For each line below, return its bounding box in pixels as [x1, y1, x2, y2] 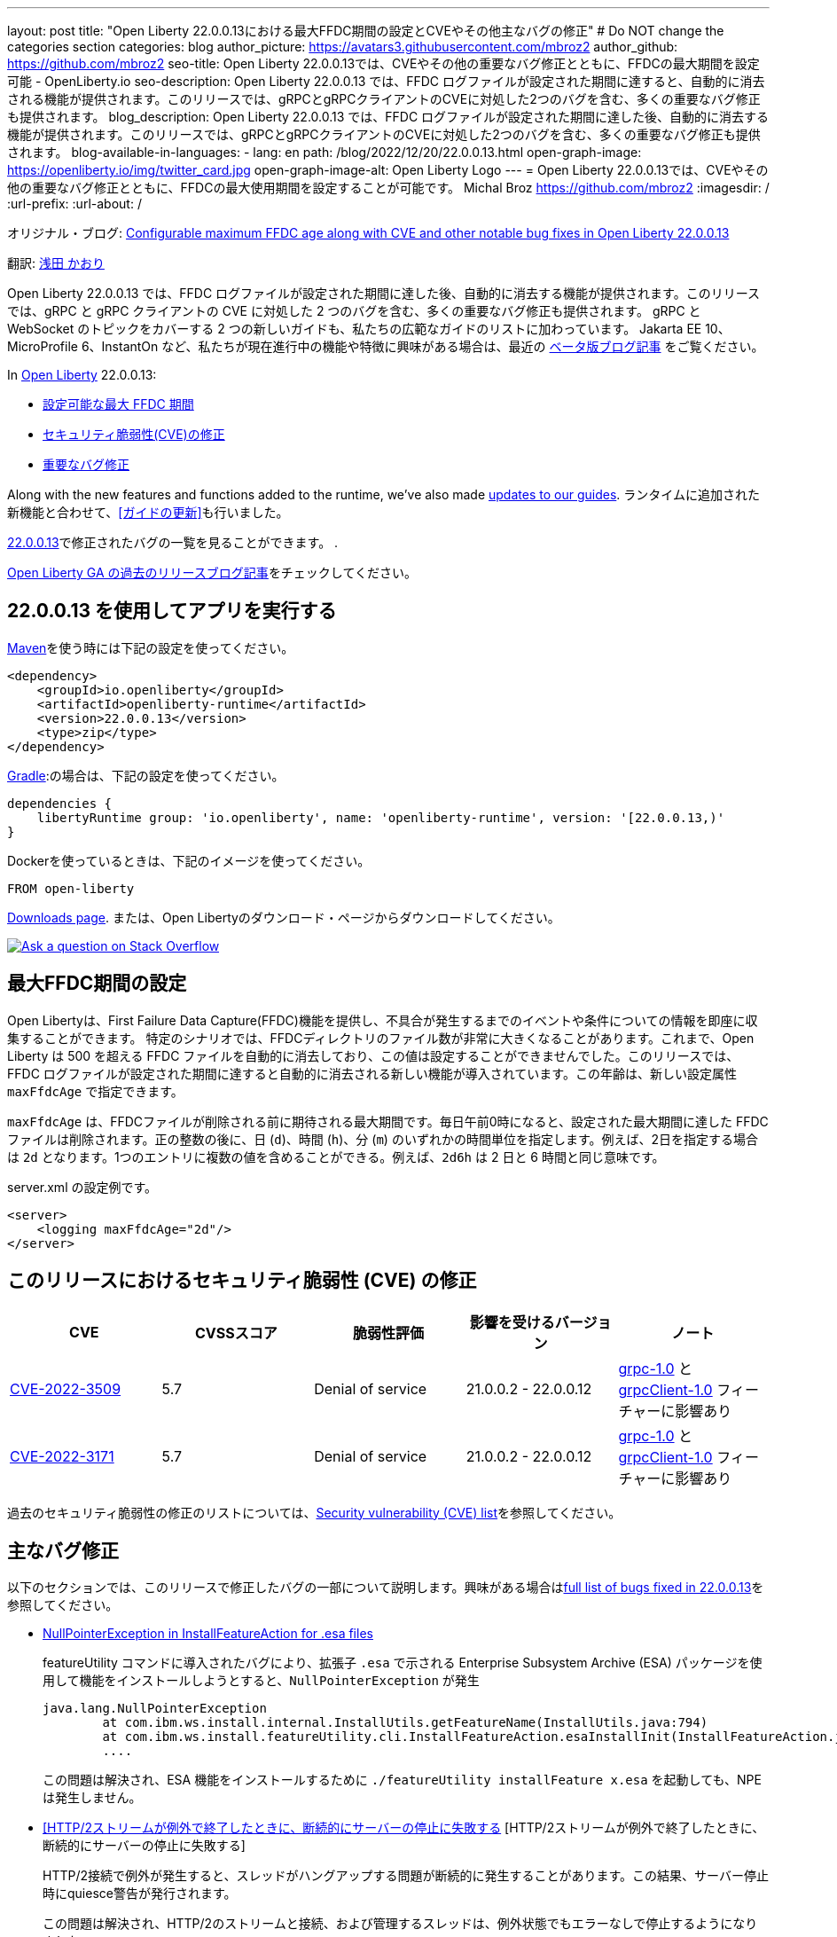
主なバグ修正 [7, 1539, 119, 1562]
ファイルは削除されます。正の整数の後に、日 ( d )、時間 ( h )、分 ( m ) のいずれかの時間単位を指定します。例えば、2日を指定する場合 [7, 1131, 759, 1147]
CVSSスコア [195, 1323, 278, 1342]
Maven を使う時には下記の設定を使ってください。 [7, 639, 294, 655]
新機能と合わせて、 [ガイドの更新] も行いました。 [7, 505, 289, 520]
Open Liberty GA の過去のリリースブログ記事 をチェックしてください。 [7, 565, 418, 580]
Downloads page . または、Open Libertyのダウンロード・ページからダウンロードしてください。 [7, 909, 560, 925]
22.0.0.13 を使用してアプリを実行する [7, 600, 337, 623]
